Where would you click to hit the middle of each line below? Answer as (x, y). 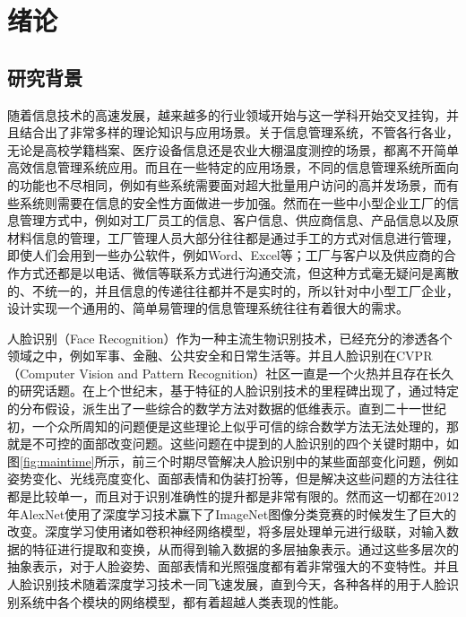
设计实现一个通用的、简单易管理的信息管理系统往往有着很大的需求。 (208, 308)
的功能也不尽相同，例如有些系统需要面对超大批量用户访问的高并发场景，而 (227, 184)
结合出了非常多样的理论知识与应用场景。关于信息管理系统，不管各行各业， (239, 132)
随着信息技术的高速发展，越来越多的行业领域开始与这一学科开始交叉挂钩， (227, 114)
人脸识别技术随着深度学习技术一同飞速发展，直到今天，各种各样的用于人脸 (227, 584)
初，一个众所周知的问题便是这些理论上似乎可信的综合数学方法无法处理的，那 (233, 426)
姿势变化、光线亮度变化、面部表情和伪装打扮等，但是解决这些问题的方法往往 (233, 478)
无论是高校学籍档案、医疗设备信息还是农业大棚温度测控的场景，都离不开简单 (233, 149)
